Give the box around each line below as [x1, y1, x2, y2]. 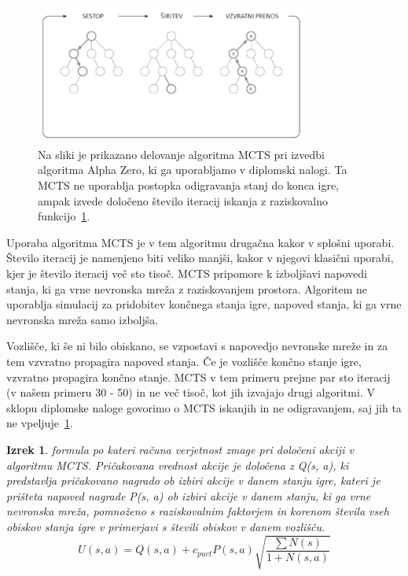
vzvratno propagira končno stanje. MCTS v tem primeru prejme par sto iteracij [6, 368, 391, 385]
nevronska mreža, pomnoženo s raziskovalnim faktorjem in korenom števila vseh [6, 503, 389, 519]
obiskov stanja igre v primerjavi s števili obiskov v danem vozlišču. [6, 518, 325, 534]
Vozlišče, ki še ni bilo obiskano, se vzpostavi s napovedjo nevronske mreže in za [6, 338, 388, 354]
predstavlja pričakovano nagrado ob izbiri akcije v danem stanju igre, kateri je [6, 472, 380, 489]
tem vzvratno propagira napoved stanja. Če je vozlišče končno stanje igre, [6, 353, 362, 369]
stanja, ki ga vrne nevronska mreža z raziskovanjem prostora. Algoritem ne [6, 280, 368, 297]
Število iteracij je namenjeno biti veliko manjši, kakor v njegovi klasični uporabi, [6, 249, 394, 266]
